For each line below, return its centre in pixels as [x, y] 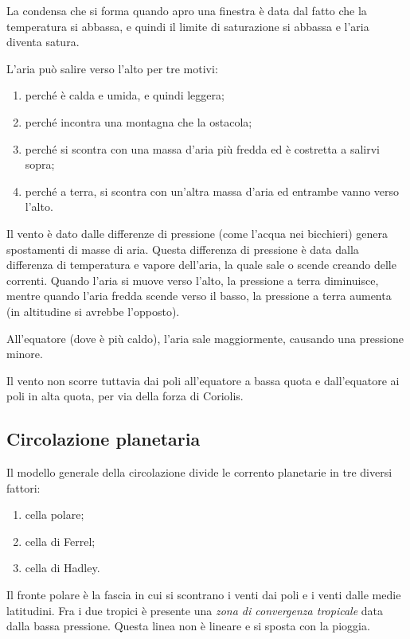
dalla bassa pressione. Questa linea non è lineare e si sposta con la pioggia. [188, 626]
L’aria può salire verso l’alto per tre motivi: [112, 68]
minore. [25, 354]
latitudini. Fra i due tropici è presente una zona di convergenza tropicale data [195, 610]
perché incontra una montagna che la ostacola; [139, 121]
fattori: [23, 487]
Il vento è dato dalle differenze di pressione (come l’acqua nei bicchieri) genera [197, 233]
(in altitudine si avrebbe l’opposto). [93, 311]
